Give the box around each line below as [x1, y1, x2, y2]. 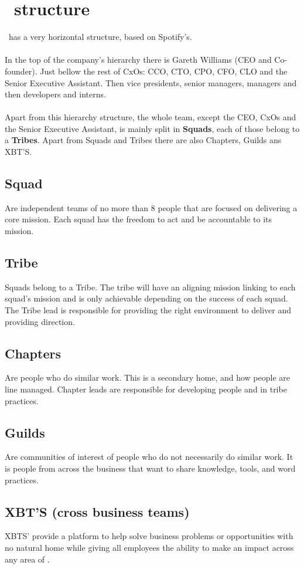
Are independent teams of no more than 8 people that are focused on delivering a [5, 201, 298, 214]
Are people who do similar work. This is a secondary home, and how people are [5, 371, 290, 384]
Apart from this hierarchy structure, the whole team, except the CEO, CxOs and [5, 111, 296, 123]
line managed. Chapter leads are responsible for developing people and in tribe [5, 383, 287, 395]
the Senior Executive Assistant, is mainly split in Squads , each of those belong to [5, 122, 300, 134]
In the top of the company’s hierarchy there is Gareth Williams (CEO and [5, 53, 272, 66]
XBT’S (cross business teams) [5, 502, 190, 520]
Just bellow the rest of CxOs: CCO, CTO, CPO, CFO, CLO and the [40, 65, 288, 77]
